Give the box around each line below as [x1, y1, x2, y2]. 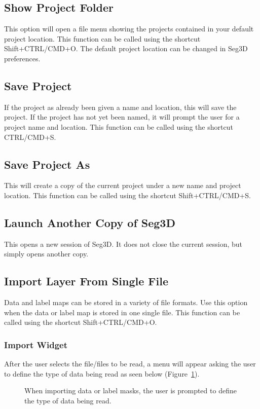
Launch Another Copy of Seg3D [4, 214, 175, 230]
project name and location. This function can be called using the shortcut [4, 121, 233, 132]
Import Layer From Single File [4, 273, 169, 289]
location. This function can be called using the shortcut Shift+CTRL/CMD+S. [4, 190, 251, 200]
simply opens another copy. [4, 248, 89, 259]
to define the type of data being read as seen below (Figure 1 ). [4, 368, 200, 379]
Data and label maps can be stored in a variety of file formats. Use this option [4, 297, 248, 308]
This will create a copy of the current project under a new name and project [4, 180, 241, 191]
